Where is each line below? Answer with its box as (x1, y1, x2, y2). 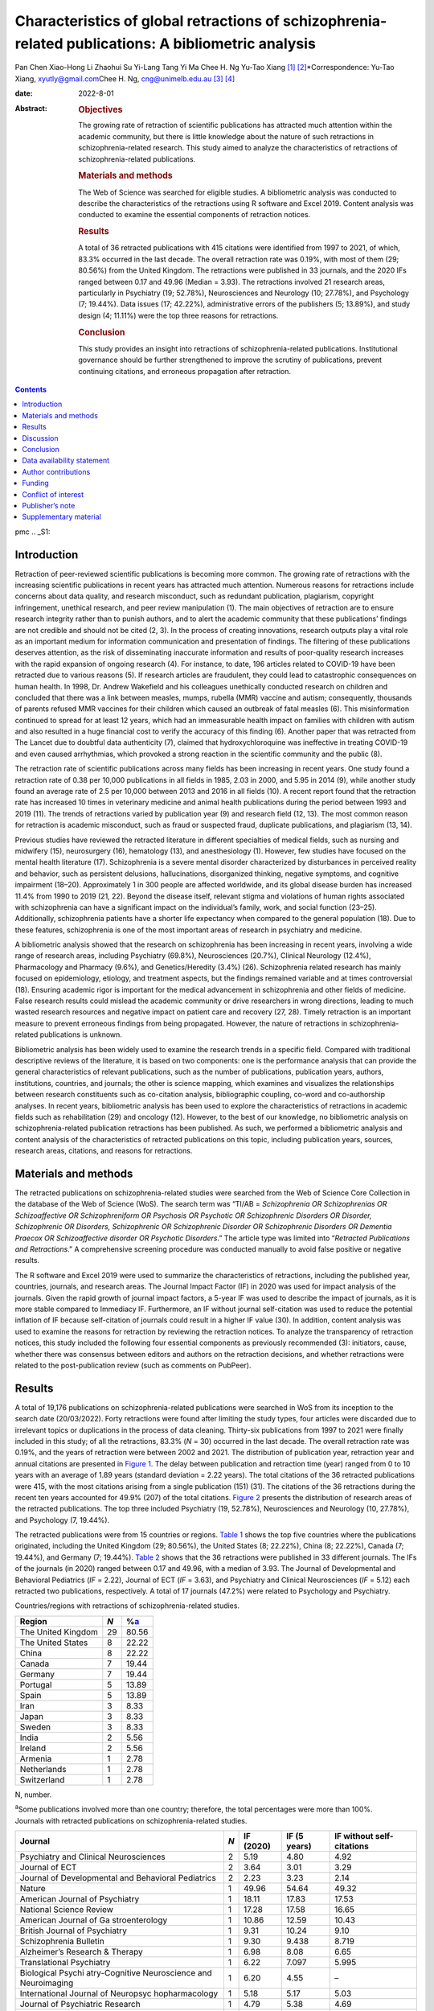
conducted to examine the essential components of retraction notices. (78, 210, 311, 220)
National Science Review (19, 1904, 114, 1914)
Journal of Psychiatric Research (19, 1999, 141, 2009)
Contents (14, 385, 47, 394)
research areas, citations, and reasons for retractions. (14, 1146, 193, 1156)
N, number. (14, 1790, 52, 1799)
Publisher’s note (22, 500, 76, 510)
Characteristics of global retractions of (14, 12, 280, 30)
